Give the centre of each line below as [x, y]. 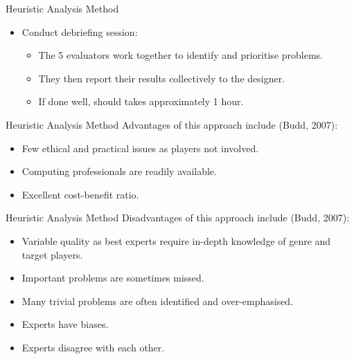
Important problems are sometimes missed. [113, 278]
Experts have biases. [65, 324]
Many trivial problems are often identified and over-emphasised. [158, 301]
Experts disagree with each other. [93, 347]
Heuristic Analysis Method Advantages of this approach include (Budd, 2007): [172, 124]
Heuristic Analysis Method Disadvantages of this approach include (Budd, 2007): [178, 218]
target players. [52, 254]
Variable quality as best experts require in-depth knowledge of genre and [176, 240]
